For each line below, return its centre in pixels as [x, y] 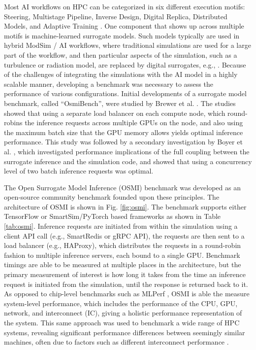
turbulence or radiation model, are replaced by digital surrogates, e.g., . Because [125, 64]
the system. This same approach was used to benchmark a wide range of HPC [122, 322]
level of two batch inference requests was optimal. [79, 171]
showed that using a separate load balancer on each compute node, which [115, 113]
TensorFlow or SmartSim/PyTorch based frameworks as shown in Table [112, 216]
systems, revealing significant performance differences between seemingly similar [125, 332]
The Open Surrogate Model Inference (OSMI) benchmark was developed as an [122, 187]
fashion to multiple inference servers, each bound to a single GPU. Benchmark [122, 255]
